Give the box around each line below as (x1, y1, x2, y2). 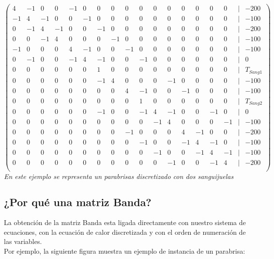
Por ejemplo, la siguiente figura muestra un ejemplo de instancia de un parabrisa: (4, 246, 245, 256)
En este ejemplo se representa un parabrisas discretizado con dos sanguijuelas (4, 171, 234, 181)
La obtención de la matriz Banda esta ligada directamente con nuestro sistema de (4, 217, 246, 227)
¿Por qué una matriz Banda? (4, 194, 152, 210)
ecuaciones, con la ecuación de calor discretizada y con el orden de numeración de (4, 227, 246, 237)
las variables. (4, 236, 42, 246)
